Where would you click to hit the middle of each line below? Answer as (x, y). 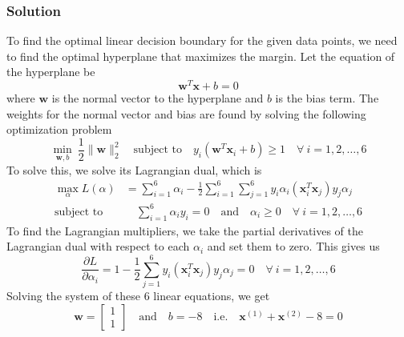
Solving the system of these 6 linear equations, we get (138, 296)
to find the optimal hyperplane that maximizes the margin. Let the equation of (201, 56)
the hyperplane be (51, 72)
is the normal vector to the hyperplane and (158, 98)
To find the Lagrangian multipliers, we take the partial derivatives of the (185, 230)
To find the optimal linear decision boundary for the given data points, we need (202, 40)
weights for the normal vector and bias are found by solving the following (186, 113)
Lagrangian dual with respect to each (98, 246)
